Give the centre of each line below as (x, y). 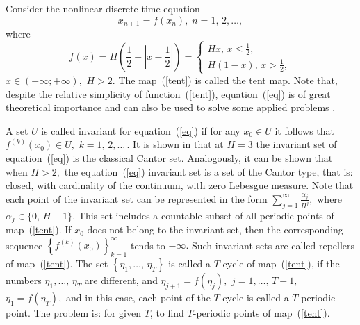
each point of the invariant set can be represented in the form (137, 198)
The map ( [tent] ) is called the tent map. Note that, (228, 80)
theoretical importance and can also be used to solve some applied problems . (171, 107)
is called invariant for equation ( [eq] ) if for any (141, 130)
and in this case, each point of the (138, 297)
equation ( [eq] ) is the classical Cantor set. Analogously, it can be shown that (169, 158)
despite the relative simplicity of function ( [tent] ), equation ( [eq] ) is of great (168, 93)
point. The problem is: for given (74, 312)
